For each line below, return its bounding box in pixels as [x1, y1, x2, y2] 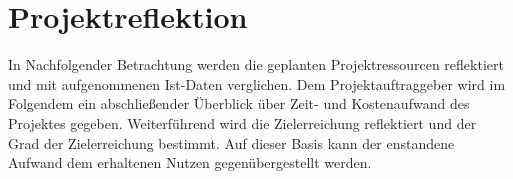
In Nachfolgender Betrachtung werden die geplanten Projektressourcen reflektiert [8, 54, 504, 75]
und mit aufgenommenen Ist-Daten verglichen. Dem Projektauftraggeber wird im [8, 73, 506, 94]
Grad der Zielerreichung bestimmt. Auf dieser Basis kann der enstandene [8, 132, 455, 153]
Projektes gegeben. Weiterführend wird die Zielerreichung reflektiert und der [8, 112, 477, 133]
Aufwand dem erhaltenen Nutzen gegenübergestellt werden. [8, 152, 372, 173]
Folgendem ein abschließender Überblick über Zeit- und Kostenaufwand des [8, 93, 470, 114]
